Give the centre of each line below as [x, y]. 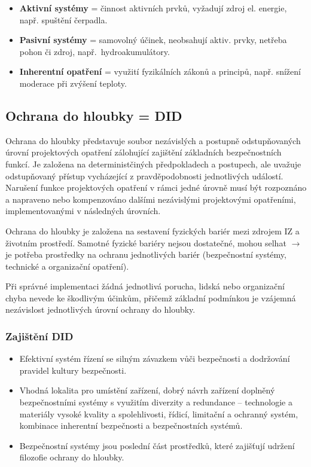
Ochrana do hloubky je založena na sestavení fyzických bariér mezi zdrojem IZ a [153, 231]
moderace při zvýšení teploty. [73, 83]
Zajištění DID [39, 336]
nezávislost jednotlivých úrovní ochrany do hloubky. [100, 309]
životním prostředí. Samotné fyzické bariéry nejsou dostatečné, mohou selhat [146, 242]
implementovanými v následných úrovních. [83, 211]
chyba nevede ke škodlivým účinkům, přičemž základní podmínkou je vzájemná [151, 297]
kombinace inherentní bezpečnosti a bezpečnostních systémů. [131, 425]
